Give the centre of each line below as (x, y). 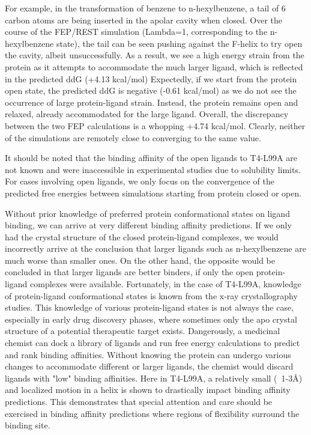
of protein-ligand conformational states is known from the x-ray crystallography (151, 295)
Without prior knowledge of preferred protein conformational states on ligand (147, 213)
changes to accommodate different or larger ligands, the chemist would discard (149, 366)
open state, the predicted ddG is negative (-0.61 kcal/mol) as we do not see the (151, 90)
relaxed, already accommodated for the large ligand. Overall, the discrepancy (147, 114)
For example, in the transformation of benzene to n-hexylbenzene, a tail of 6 (145, 8)
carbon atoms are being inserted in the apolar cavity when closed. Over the (144, 20)
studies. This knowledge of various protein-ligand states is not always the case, (149, 307)
